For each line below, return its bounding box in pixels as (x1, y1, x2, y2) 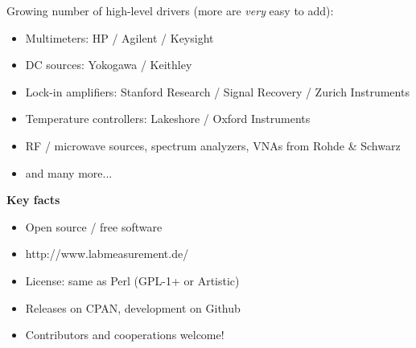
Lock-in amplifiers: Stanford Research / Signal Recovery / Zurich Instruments (25, 83, 410, 100)
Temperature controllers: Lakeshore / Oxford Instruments (25, 110, 311, 127)
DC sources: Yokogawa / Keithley (25, 56, 192, 73)
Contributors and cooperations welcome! (25, 326, 224, 343)
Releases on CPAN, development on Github (25, 299, 241, 316)
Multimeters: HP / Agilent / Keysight (25, 29, 214, 46)
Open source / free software (25, 218, 163, 235)
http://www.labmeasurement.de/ (25, 245, 189, 262)
